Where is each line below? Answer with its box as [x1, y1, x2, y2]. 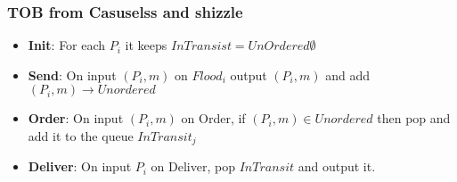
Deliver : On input [28, 157, 132, 176]
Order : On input [28, 109, 124, 128]
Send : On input [28, 65, 117, 84]
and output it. [298, 157, 376, 176]
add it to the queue [28, 127, 134, 145]
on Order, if [181, 109, 246, 128]
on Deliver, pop [151, 157, 235, 176]
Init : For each [28, 36, 106, 54]
